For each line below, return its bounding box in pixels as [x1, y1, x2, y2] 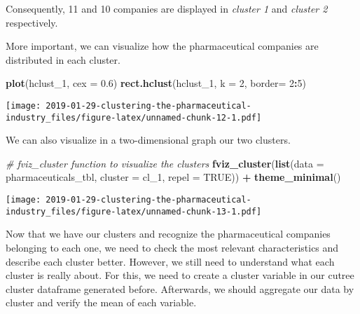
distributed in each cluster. [6, 52, 120, 67]
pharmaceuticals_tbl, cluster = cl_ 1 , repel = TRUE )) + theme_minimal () [6, 170, 341, 184]
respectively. [6, 15, 58, 29]
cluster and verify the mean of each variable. [6, 295, 197, 310]
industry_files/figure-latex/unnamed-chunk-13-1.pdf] [6, 206, 262, 217]
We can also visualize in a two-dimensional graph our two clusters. [6, 132, 291, 147]
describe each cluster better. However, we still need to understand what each [6, 254, 335, 268]
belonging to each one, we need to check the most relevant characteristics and [6, 240, 339, 254]
